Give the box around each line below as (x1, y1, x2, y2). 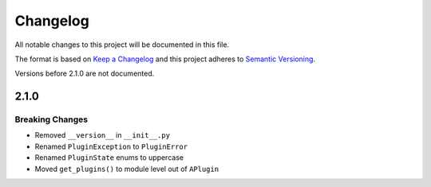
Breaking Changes (14, 114, 89, 125)
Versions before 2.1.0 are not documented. (14, 68, 155, 79)
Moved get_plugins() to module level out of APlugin (34, 164, 219, 173)
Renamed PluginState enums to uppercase (34, 153, 184, 162)
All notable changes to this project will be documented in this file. (14, 40, 230, 49)
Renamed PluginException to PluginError (34, 142, 188, 151)
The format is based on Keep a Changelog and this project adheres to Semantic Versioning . (14, 54, 315, 64)
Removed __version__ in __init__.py (34, 131, 171, 140)
